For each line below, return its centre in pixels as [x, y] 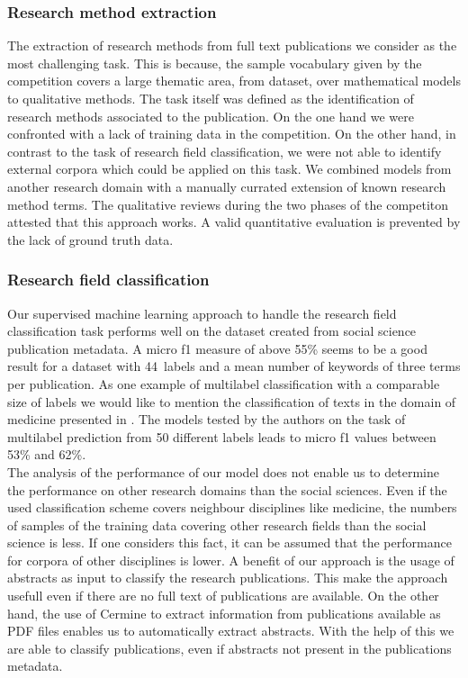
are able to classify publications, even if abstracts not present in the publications [229, 648]
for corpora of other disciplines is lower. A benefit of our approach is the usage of [231, 560]
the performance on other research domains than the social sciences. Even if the [227, 489]
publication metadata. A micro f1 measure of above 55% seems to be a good [217, 348]
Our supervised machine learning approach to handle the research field [202, 313]
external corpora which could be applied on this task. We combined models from [229, 169]
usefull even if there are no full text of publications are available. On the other [223, 596]
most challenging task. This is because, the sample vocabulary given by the [215, 63]
